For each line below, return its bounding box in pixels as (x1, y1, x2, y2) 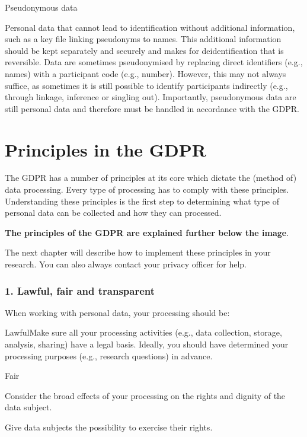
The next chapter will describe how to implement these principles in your (5, 246, 271, 259)
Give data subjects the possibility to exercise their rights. (5, 421, 213, 433)
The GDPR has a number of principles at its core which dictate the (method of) (5, 171, 297, 184)
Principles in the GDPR (5, 137, 206, 161)
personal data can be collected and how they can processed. (5, 206, 222, 219)
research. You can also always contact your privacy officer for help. (5, 258, 247, 270)
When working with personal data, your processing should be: (5, 306, 230, 318)
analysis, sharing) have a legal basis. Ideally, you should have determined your (5, 338, 289, 350)
